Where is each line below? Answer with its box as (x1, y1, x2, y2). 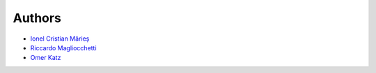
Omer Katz (30, 54, 61, 62)
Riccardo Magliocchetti (30, 43, 97, 52)
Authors (13, 10, 62, 25)
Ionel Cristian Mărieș (30, 34, 90, 43)
